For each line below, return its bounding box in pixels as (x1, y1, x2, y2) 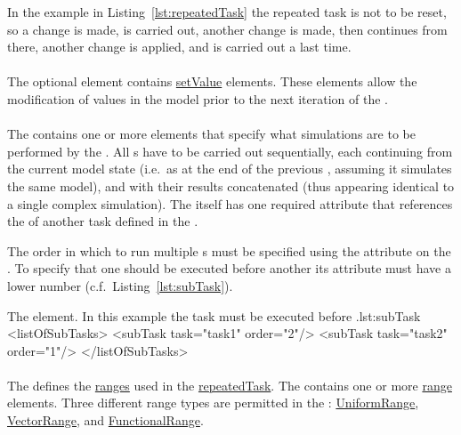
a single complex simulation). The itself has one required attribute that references (7, 194, 453, 213)
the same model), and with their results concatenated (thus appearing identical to (7, 176, 455, 195)
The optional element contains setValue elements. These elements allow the (7, 72, 417, 91)
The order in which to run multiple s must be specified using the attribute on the (7, 241, 451, 260)
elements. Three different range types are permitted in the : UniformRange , (7, 393, 419, 412)
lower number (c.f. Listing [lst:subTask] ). (7, 276, 233, 294)
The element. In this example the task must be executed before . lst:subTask (7, 306, 421, 325)
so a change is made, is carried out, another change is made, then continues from (7, 20, 448, 38)
